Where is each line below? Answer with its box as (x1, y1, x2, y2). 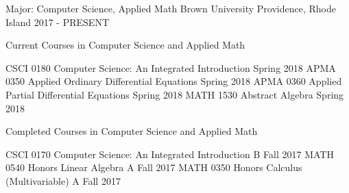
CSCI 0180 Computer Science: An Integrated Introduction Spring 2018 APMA (5, 60, 336, 75)
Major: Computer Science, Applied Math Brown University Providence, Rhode (5, 1, 336, 15)
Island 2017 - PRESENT (5, 14, 109, 29)
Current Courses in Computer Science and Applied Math (5, 38, 245, 52)
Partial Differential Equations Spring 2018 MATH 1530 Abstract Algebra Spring (5, 87, 344, 101)
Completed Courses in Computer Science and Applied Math (5, 124, 258, 138)
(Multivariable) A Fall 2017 (5, 173, 121, 188)
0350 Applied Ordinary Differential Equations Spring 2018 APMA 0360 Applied (5, 74, 342, 88)
